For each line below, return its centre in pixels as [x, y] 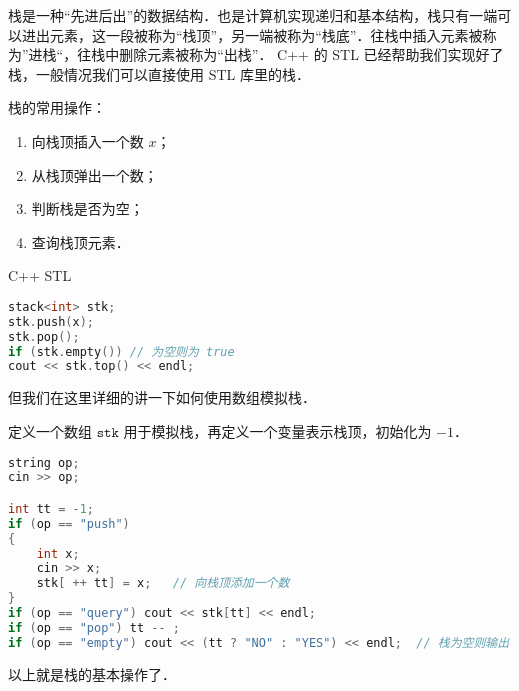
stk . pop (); [44, 336]
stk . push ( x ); [51, 321]
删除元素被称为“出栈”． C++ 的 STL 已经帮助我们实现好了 [311, 54]
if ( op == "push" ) [69, 523]
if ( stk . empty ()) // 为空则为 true [121, 351]
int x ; [58, 553]
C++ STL [40, 275]
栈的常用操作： [57, 107]
